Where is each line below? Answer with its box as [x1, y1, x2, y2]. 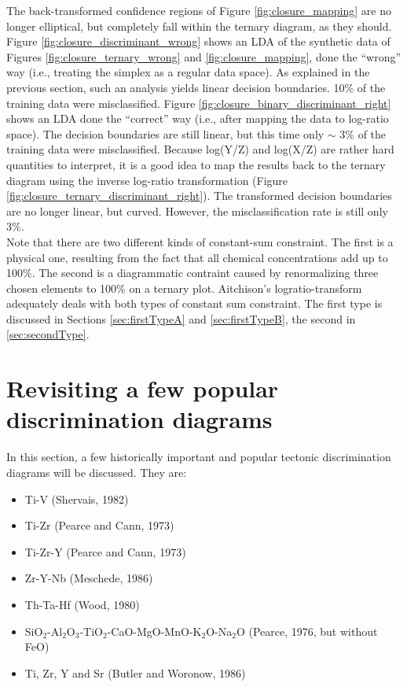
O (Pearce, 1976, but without [236, 622, 378, 639]
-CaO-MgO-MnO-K [107, 622, 202, 639]
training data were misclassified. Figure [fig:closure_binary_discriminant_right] [6, 94, 391, 111]
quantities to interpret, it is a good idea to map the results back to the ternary [6, 156, 386, 172]
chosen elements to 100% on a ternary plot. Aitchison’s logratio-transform [6, 279, 362, 296]
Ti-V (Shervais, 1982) [24, 490, 129, 507]
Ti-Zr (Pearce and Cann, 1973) [24, 517, 174, 534]
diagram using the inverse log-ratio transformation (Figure [6, 172, 288, 188]
